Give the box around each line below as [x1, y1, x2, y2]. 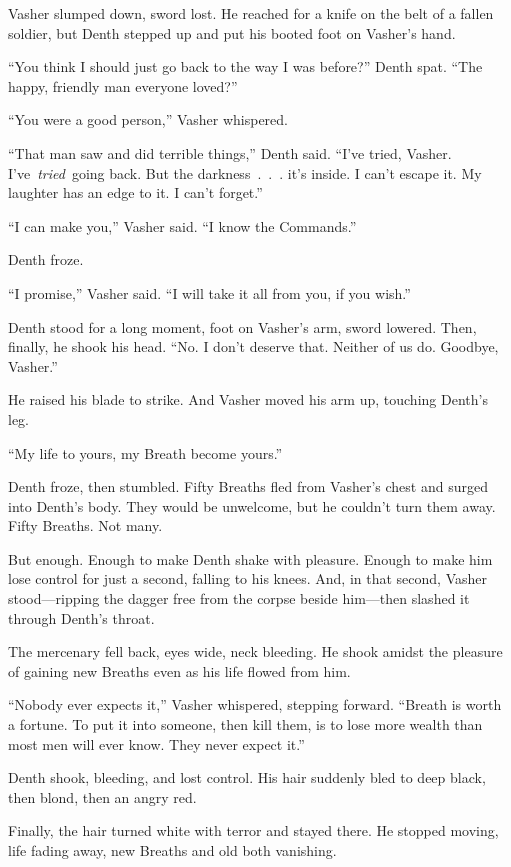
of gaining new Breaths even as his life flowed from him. [8, 660, 351, 681]
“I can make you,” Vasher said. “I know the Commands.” [8, 215, 357, 236]
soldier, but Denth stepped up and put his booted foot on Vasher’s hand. [8, 22, 456, 43]
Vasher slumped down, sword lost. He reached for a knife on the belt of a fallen [8, 3, 494, 23]
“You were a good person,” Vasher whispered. [8, 109, 288, 130]
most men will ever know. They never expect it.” [8, 733, 305, 754]
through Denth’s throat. [8, 607, 155, 628]
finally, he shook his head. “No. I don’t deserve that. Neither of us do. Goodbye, [8, 336, 499, 357]
